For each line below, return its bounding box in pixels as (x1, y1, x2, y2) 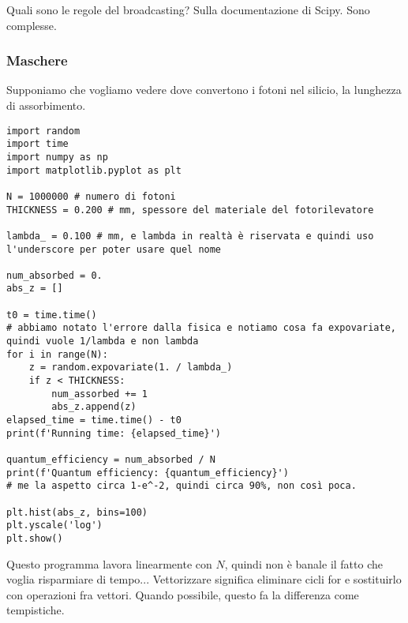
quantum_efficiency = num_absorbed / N (6, 454, 215, 465)
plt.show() (6, 532, 63, 544)
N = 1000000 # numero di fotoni (6, 190, 176, 202)
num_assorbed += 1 (51, 388, 148, 400)
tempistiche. (6, 602, 65, 618)
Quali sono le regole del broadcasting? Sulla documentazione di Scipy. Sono (6, 2, 370, 17)
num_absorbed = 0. (6, 269, 103, 281)
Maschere (6, 51, 68, 70)
